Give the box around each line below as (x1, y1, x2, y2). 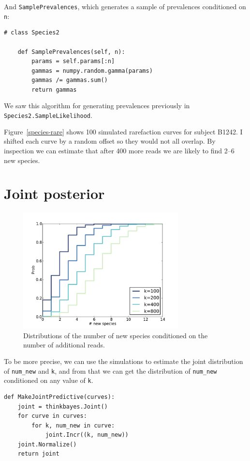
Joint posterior (4, 183, 105, 203)
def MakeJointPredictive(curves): (4, 393, 115, 400)
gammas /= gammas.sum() (31, 77, 108, 84)
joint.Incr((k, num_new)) (45, 431, 129, 439)
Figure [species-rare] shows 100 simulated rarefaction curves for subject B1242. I (4, 126, 243, 136)
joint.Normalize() (17, 441, 77, 448)
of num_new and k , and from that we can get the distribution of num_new (4, 365, 217, 376)
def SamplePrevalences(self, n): (17, 48, 125, 55)
